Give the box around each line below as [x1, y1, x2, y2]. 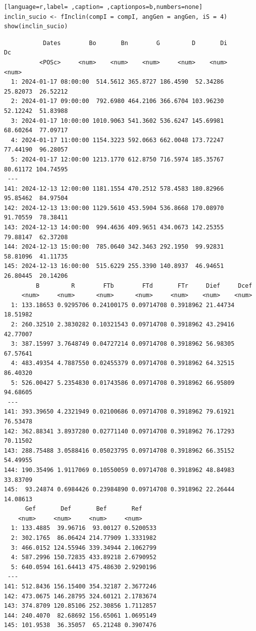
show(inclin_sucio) [4, 23, 68, 30]
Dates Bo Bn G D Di [43, 39, 228, 47]
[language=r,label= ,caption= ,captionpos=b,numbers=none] [4, 3, 203, 10]
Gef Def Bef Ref [25, 505, 143, 513]
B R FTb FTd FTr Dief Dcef [36, 282, 253, 289]
